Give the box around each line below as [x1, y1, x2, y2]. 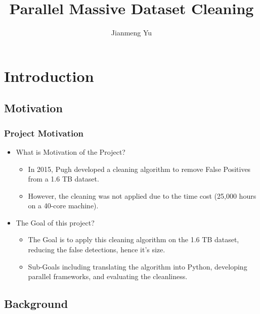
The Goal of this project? [16, 217, 95, 228]
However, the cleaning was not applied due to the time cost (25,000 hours [28, 190, 256, 201]
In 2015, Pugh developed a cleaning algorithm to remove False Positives [28, 163, 251, 174]
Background [4, 296, 68, 311]
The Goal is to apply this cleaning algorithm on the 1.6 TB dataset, [28, 234, 239, 245]
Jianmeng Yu [111, 27, 152, 38]
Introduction [4, 65, 94, 86]
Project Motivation [4, 126, 84, 139]
